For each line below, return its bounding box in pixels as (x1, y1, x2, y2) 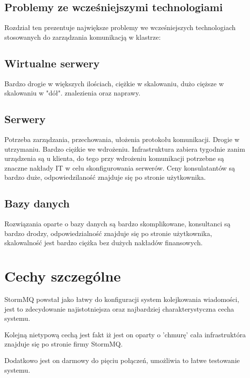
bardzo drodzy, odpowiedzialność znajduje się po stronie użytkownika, (4, 228, 212, 238)
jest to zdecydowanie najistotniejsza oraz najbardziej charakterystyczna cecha (4, 303, 234, 314)
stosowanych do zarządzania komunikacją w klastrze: (4, 31, 161, 42)
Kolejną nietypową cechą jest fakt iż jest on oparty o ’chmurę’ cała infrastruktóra (4, 329, 246, 339)
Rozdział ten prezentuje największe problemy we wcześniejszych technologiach (4, 22, 236, 32)
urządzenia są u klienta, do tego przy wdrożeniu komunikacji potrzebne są (4, 153, 224, 163)
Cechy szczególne (4, 266, 121, 286)
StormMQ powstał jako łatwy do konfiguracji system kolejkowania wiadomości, (4, 294, 239, 304)
